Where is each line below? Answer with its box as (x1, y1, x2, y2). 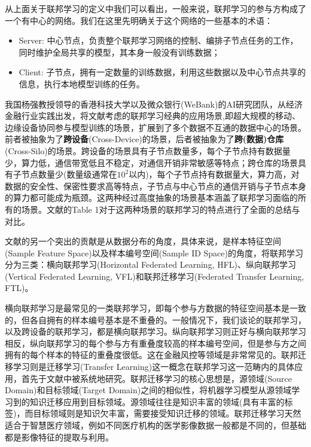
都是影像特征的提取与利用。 (5, 430, 114, 443)
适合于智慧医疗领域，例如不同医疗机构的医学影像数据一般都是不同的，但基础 (5, 419, 306, 431)
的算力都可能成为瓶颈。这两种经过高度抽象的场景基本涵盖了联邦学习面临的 (5, 191, 298, 204)
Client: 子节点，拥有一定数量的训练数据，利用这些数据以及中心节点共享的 (19, 66, 306, 78)
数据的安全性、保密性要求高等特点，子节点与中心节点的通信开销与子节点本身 (5, 179, 306, 192)
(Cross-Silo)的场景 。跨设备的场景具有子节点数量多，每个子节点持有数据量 (5, 144, 291, 157)
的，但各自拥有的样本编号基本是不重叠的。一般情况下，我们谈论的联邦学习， (5, 313, 306, 326)
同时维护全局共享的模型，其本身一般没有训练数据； (19, 45, 220, 58)
